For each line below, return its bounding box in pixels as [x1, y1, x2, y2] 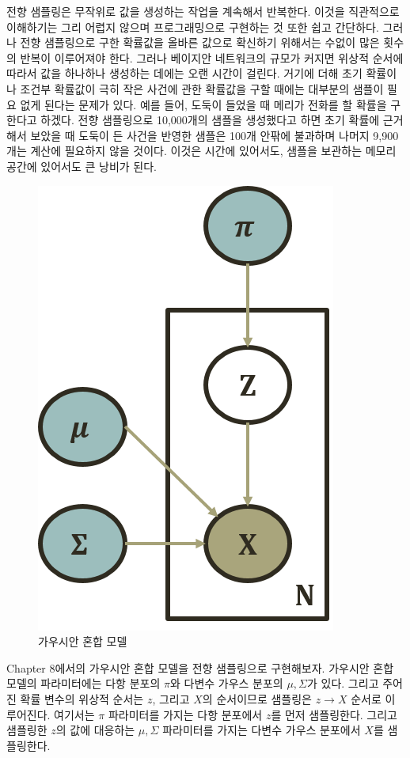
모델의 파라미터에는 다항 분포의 [6, 675, 161, 692]
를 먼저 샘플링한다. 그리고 [271, 706, 397, 722]
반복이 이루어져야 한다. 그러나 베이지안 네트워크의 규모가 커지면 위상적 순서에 [20, 49, 404, 66]
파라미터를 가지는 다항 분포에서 [108, 706, 263, 722]
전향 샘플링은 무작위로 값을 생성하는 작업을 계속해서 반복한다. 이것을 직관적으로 [6, 3, 400, 19]
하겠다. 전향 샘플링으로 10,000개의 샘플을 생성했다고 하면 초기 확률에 [40, 112, 380, 128]
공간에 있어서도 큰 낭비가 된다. [6, 157, 157, 174]
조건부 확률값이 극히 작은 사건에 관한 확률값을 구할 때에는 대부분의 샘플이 [20, 80, 384, 97]
